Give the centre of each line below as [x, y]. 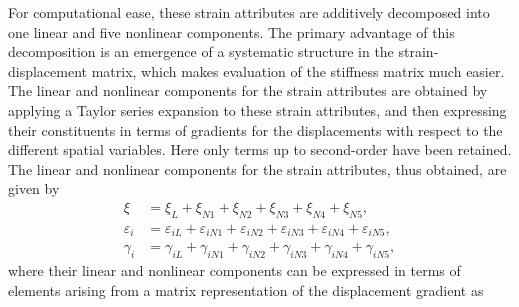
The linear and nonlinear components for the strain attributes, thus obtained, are [257, 168]
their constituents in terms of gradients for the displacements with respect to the [255, 129]
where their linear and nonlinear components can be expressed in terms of [234, 270]
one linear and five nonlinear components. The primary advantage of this [231, 31]
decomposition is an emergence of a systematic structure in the [201, 51]
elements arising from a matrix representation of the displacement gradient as [246, 289]
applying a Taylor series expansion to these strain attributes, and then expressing [257, 109]
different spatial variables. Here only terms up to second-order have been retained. [260, 149]
